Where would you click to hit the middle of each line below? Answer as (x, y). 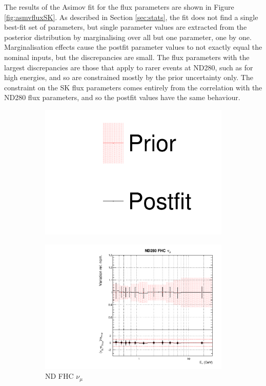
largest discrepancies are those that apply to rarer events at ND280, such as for (129, 67)
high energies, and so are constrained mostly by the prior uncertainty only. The (129, 77)
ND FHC (59, 376)
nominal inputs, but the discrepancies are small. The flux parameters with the (127, 57)
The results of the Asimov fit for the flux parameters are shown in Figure (119, 7)
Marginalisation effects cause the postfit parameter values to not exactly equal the (133, 47)
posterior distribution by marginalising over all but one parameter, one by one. (128, 37)
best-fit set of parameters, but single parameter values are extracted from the (126, 27)
